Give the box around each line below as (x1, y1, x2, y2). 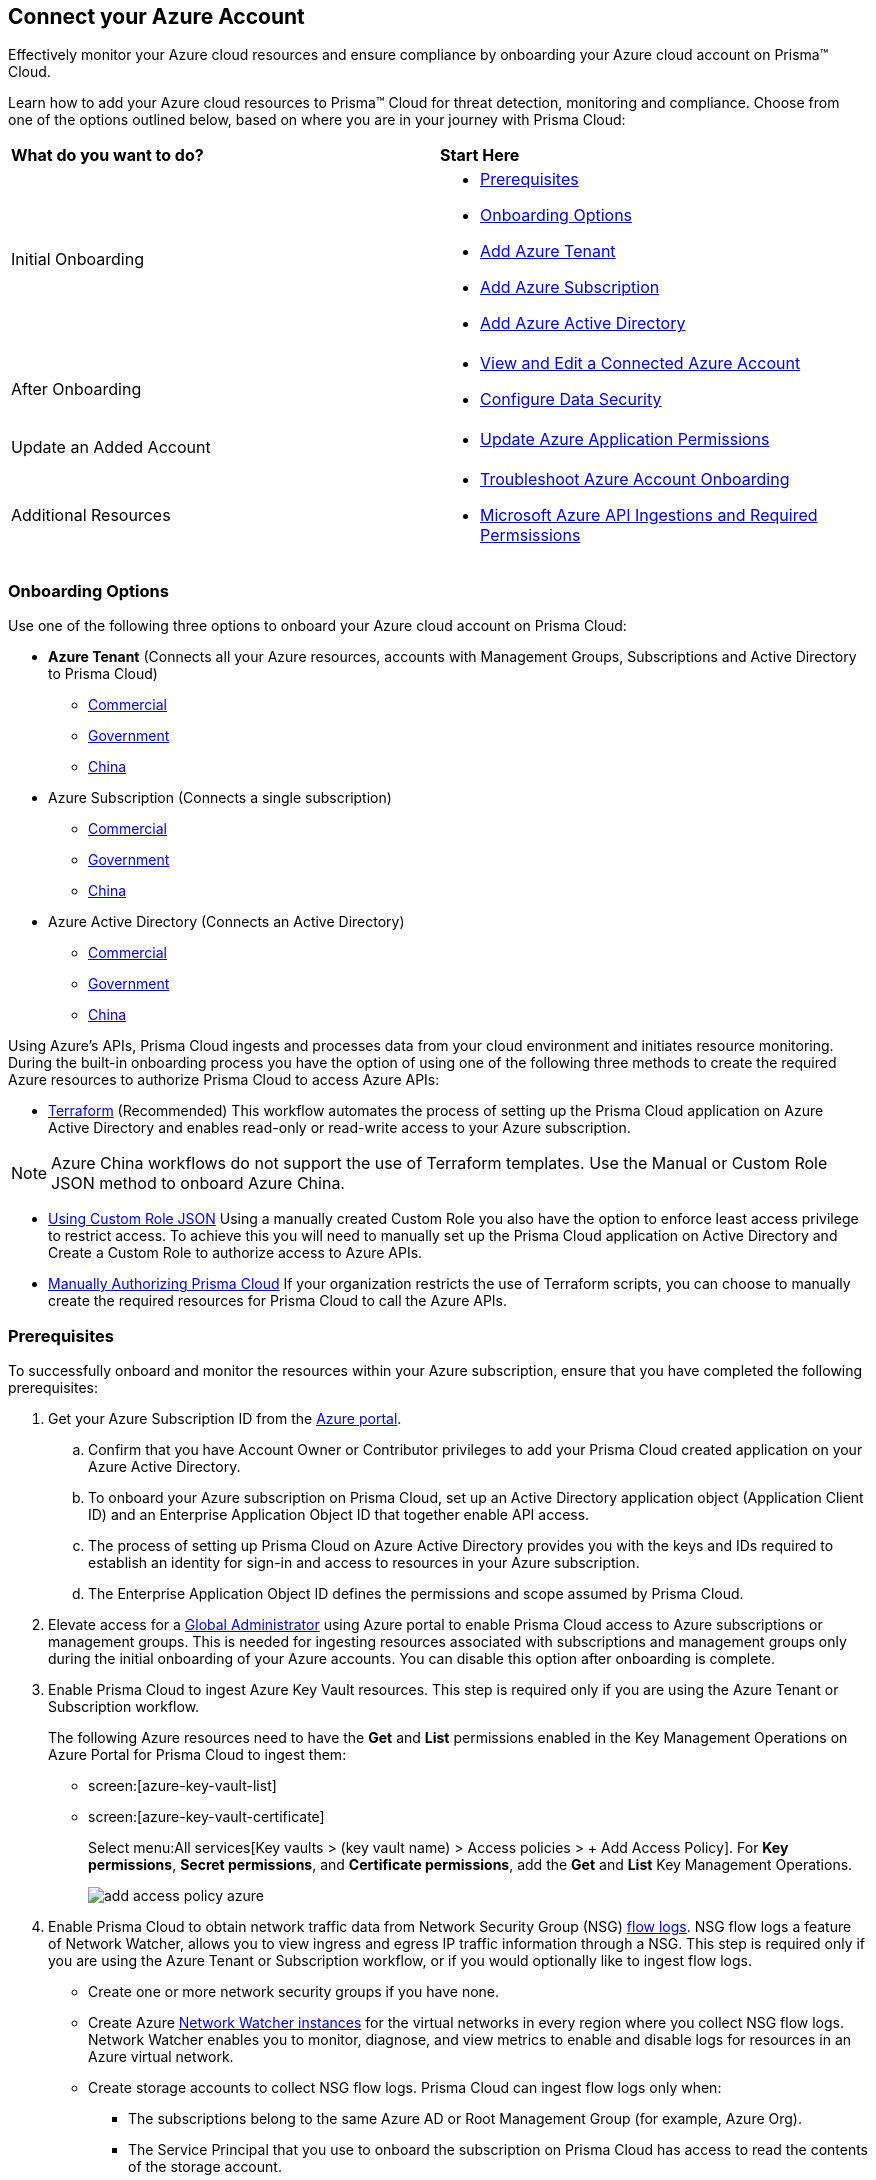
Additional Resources (11, 505, 171, 526)
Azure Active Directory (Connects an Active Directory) (48, 913, 405, 931)
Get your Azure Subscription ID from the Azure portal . (48, 1409, 402, 1427)
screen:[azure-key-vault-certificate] (88, 1807, 325, 1825)
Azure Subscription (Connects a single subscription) (48, 789, 392, 807)
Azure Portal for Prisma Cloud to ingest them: (48, 1745, 347, 1763)
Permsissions (480, 525, 581, 546)
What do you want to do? (11, 145, 204, 166)
